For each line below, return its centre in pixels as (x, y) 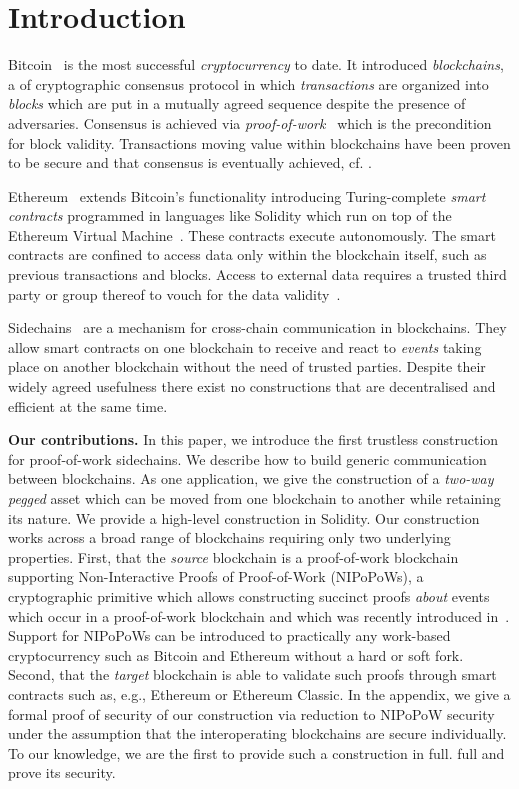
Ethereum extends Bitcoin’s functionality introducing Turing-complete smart (247, 195)
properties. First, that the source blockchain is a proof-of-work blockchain (233, 556)
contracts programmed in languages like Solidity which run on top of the (230, 215)
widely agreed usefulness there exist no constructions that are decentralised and (252, 386)
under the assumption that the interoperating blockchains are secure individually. (257, 733)
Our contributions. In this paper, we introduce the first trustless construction (253, 439)
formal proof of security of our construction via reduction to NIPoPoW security (251, 713)
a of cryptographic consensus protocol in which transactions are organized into (248, 83)
